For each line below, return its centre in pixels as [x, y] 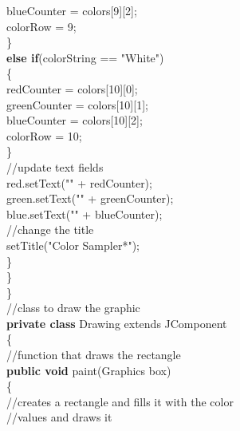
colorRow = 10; [44, 135]
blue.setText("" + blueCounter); [85, 214]
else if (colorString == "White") [85, 57]
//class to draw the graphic [73, 308]
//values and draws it [59, 417]
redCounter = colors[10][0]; [72, 88]
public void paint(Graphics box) [89, 370]
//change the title [50, 229]
